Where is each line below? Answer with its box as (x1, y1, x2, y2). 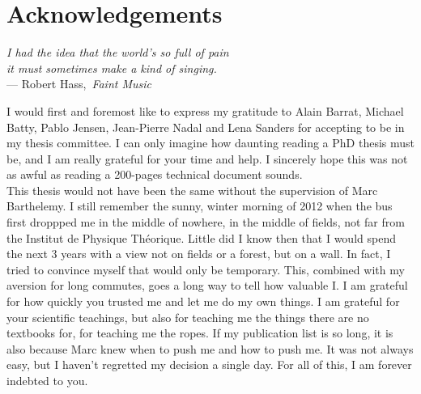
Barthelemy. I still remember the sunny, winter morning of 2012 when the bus (6, 197, 393, 214)
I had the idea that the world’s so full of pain (6, 44, 229, 61)
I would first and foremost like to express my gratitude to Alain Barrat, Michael (6, 102, 404, 119)
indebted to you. (6, 372, 88, 388)
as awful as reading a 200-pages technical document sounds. (6, 166, 303, 183)
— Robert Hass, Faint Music (6, 75, 151, 92)
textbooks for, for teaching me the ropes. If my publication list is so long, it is (6, 324, 393, 341)
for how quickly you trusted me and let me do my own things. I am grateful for (6, 293, 400, 310)
